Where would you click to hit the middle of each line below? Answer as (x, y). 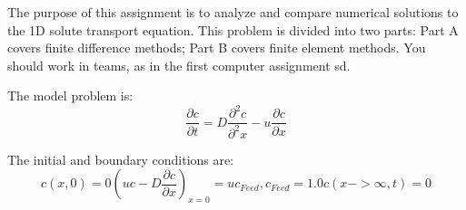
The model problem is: (70, 95)
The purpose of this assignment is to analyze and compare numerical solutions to (233, 12)
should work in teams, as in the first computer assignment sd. (179, 65)
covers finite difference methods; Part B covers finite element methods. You (217, 48)
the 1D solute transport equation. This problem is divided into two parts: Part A (233, 29)
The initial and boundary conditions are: (121, 159)
